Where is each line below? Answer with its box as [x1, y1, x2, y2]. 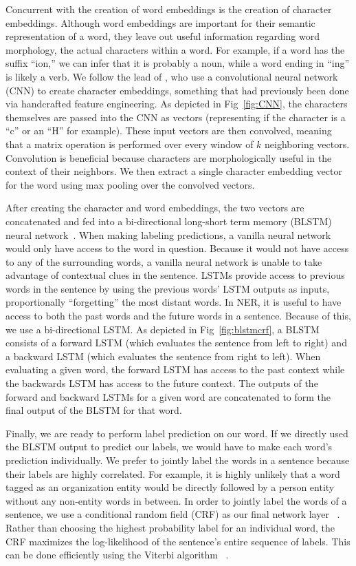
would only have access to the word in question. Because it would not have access [5, 241, 349, 255]
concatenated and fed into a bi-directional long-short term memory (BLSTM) [5, 213, 332, 228]
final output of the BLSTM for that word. [5, 403, 182, 417]
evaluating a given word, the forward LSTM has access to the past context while [5, 362, 345, 377]
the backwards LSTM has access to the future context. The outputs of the [5, 376, 318, 390]
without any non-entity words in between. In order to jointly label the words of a [5, 493, 347, 507]
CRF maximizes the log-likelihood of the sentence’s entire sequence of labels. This [5, 534, 351, 548]
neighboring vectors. [265, 136, 350, 151]
